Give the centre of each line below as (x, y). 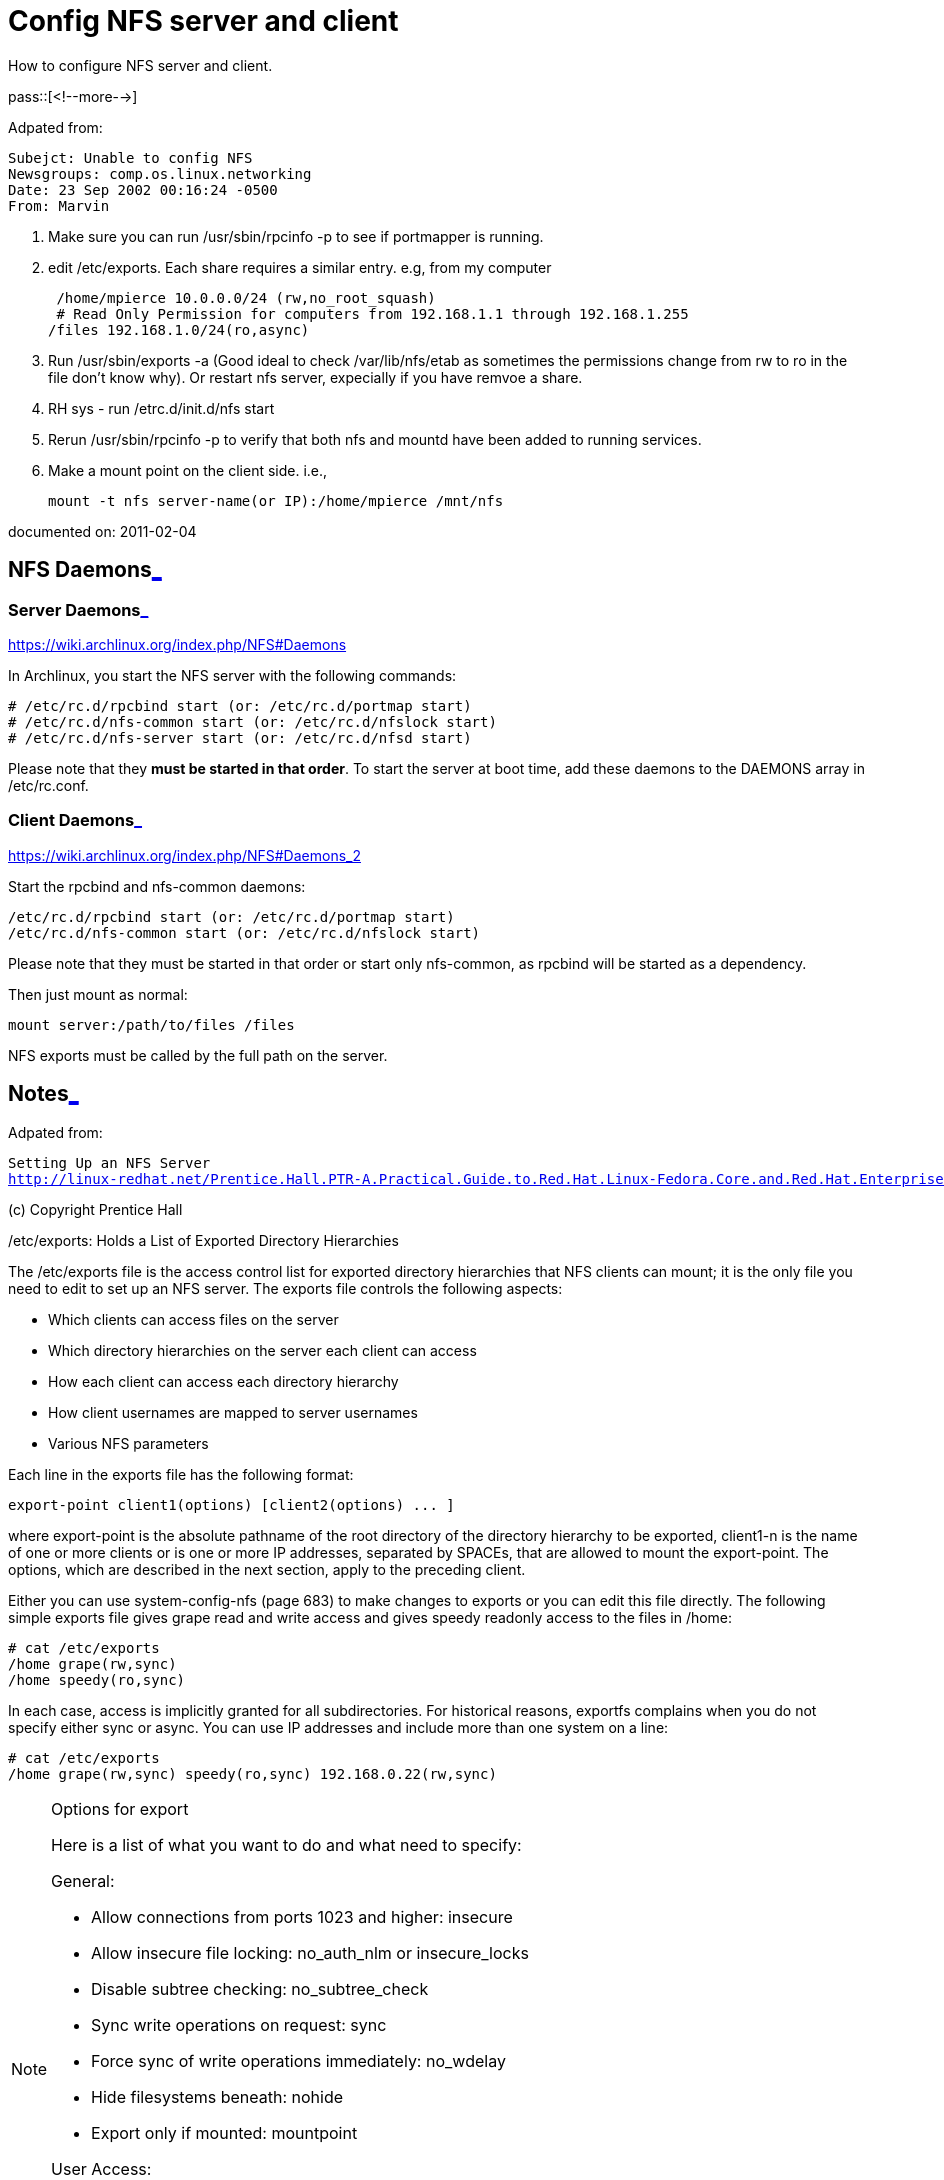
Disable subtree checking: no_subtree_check (260, 1988)
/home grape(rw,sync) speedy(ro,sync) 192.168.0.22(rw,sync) (252, 1773)
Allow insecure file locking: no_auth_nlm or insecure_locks (310, 1952)
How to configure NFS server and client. (140, 65)
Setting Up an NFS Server (109, 1162)
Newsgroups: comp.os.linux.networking (160, 173)
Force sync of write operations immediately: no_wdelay (298, 2060)
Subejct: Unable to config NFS (130, 157)
